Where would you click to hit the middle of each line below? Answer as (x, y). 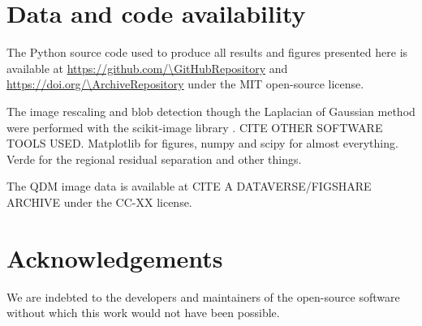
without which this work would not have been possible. (143, 313)
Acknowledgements (115, 257)
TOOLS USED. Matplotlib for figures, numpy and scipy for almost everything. (202, 143)
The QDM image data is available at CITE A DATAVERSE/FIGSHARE (189, 186)
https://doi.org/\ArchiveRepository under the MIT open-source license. (185, 84)
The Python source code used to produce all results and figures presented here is (207, 52)
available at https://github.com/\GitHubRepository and (147, 68)
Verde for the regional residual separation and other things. (154, 159)
